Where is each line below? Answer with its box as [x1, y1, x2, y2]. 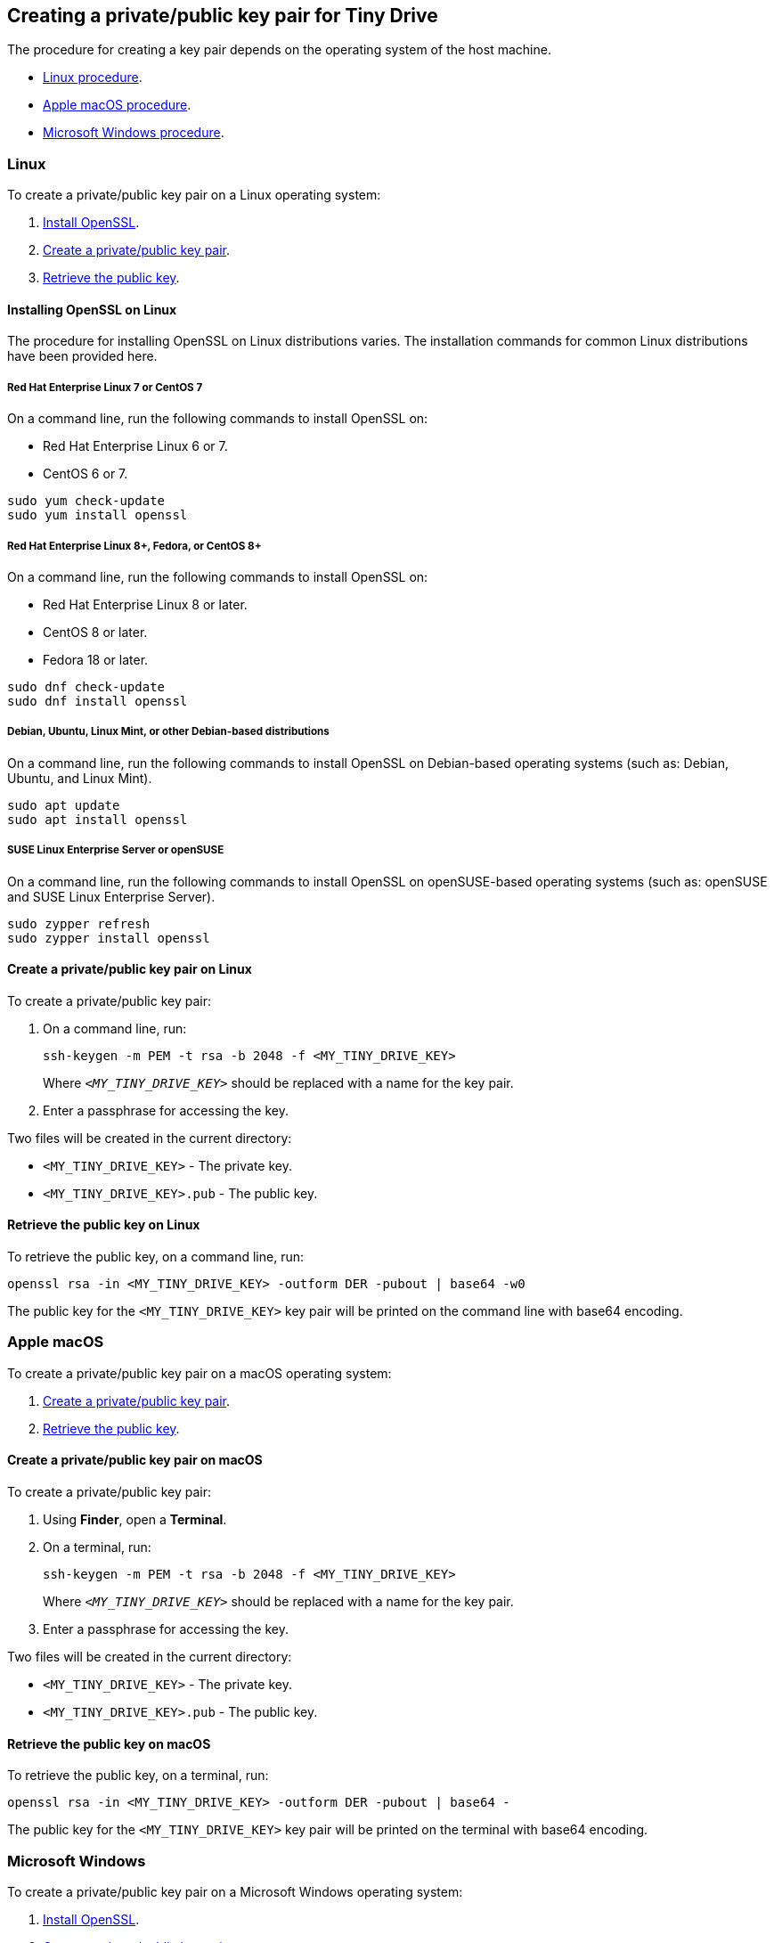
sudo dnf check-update [7, 679, 166, 694]
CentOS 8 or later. [43, 624, 148, 640]
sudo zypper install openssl [7, 930, 210, 945]
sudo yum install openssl [7, 508, 188, 523]
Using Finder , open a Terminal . [43, 1511, 227, 1527]
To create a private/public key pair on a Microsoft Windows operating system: [7, 1883, 463, 1899]
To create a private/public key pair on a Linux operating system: [7, 187, 381, 203]
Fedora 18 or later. [43, 651, 149, 667]
